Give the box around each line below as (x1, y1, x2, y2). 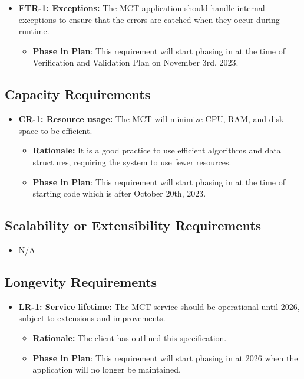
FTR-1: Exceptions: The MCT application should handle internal (18, 2, 265, 14)
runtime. (18, 25, 49, 37)
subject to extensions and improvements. (18, 312, 166, 324)
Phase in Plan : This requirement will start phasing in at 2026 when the (32, 351, 298, 364)
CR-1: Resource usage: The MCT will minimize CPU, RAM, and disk (18, 113, 284, 125)
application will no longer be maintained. (32, 363, 181, 375)
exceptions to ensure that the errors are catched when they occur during (18, 13, 280, 25)
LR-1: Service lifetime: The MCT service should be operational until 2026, (18, 300, 300, 312)
